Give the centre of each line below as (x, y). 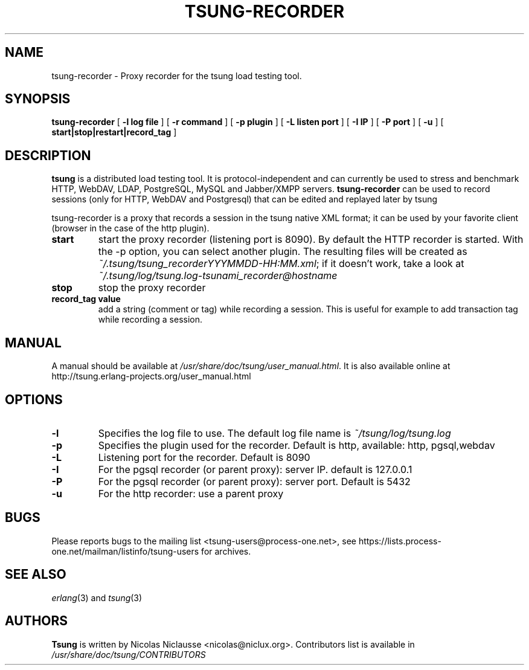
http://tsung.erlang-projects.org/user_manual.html (151, 376)
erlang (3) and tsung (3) (97, 598)
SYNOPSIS (38, 99)
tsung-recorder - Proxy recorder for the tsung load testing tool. (177, 76)
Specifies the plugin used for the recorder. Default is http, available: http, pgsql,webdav (297, 445)
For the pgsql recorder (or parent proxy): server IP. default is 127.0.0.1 (255, 469)
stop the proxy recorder (152, 288)
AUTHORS (37, 621)
